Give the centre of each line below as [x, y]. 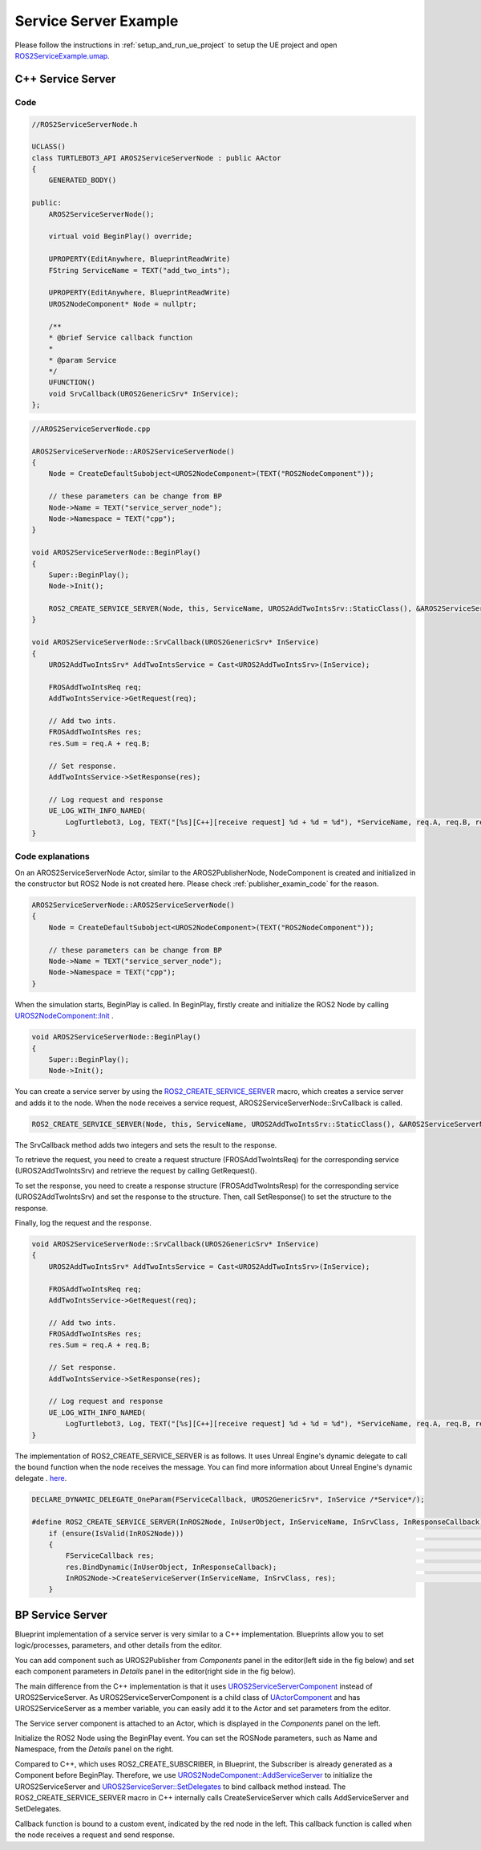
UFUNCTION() [72, 382]
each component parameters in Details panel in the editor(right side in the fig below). [155, 1671]
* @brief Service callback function [120, 337]
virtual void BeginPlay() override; [120, 236]
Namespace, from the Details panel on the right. [94, 1749]
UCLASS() [49, 147]
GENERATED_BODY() [83, 180]
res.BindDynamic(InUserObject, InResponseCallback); [171, 1567]
